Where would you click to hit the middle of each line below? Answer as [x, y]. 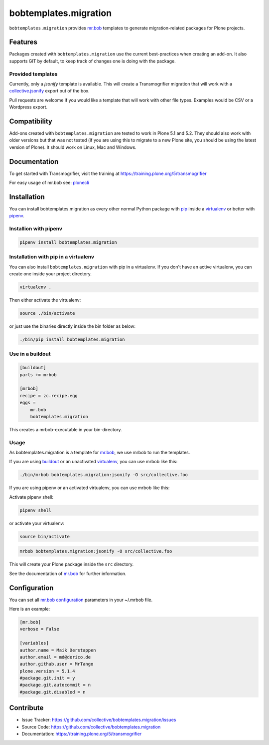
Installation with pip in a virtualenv [52, 257]
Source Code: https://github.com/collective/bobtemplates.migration [91, 727]
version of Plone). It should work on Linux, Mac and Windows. [73, 147]
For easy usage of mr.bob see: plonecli [49, 183]
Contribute [26, 708]
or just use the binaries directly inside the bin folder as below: [72, 326]
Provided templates [33, 74]
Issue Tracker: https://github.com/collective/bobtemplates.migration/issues [99, 720]
